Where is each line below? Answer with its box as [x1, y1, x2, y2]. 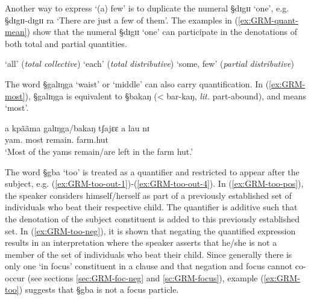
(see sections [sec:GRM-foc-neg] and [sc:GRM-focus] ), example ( [27, 271, 264, 284]
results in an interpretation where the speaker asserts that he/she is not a [5, 236, 277, 249]
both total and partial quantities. [5, 37, 127, 49]
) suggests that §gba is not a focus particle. [19, 283, 179, 296]
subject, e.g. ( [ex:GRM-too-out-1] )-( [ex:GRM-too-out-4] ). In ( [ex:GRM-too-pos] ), [5, 177, 304, 190]
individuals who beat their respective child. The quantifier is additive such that [5, 201, 298, 213]
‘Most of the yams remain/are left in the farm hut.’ [5, 145, 193, 157]
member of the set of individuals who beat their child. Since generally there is [5, 248, 292, 260]
